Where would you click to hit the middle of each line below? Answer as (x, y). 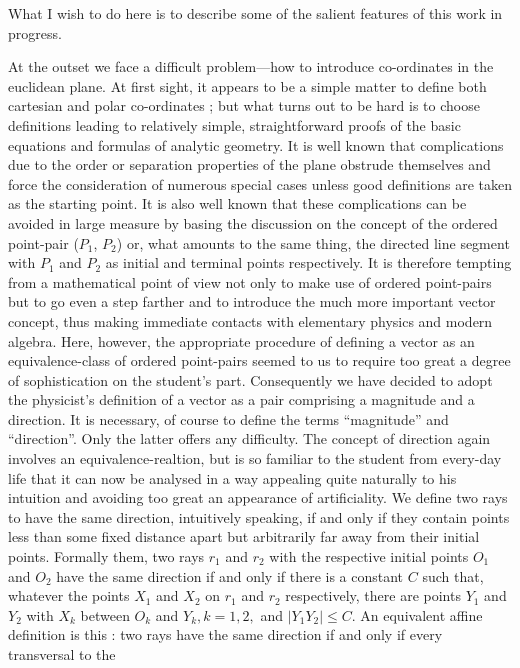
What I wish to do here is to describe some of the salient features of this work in (255, 13)
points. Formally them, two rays (106, 556)
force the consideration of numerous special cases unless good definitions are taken (260, 183)
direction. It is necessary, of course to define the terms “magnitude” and (228, 418)
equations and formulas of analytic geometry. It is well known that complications (256, 144)
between (105, 614)
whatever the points (69, 595)
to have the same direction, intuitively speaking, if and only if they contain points (259, 516)
